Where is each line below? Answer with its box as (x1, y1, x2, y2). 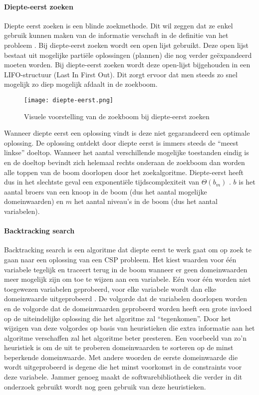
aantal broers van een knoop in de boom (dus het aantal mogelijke (4, 186, 207, 197)
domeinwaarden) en (4, 196, 64, 206)
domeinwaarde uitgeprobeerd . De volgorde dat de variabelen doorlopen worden (4, 293, 248, 304)
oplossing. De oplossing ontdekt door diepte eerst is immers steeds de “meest (4, 137, 239, 148)
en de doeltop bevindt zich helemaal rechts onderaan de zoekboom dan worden (4, 157, 245, 167)
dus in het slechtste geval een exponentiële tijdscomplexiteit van (4, 177, 200, 187)
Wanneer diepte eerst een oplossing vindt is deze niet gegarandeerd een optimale (4, 128, 250, 138)
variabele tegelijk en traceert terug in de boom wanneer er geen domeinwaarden (4, 264, 248, 274)
